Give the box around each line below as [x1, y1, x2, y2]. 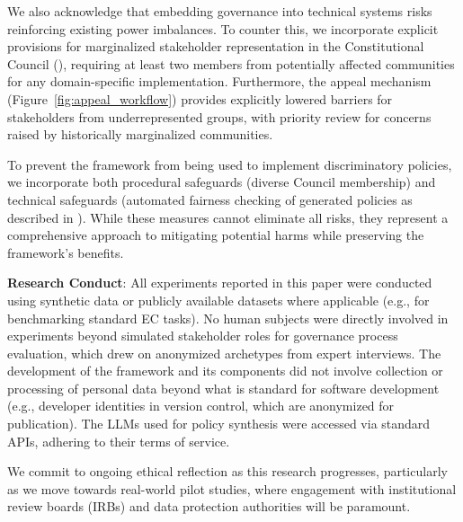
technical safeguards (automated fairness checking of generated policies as [7, 190, 413, 208]
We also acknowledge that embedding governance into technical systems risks [7, 2, 432, 20]
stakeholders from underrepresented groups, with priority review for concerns [7, 107, 432, 126]
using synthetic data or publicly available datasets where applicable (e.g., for [7, 290, 430, 309]
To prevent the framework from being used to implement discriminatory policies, [7, 155, 452, 173]
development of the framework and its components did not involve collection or [7, 361, 443, 380]
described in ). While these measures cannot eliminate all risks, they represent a [7, 208, 449, 226]
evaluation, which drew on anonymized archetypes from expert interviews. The [7, 343, 441, 362]
